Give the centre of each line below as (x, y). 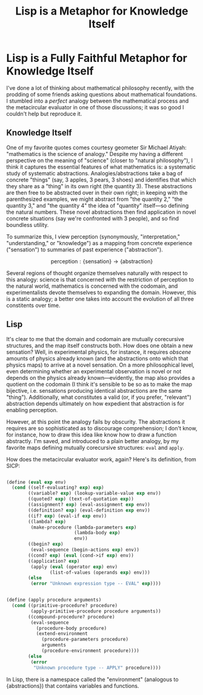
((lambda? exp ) (47, 521)
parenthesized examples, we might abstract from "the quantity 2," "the (95, 199)
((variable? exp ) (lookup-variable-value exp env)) (95, 493)
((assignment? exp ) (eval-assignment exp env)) (89, 505)
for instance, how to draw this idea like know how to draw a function (92, 435)
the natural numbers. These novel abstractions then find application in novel (101, 212)
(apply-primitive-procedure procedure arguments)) (96, 611)
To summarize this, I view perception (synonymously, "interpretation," (93, 236)
